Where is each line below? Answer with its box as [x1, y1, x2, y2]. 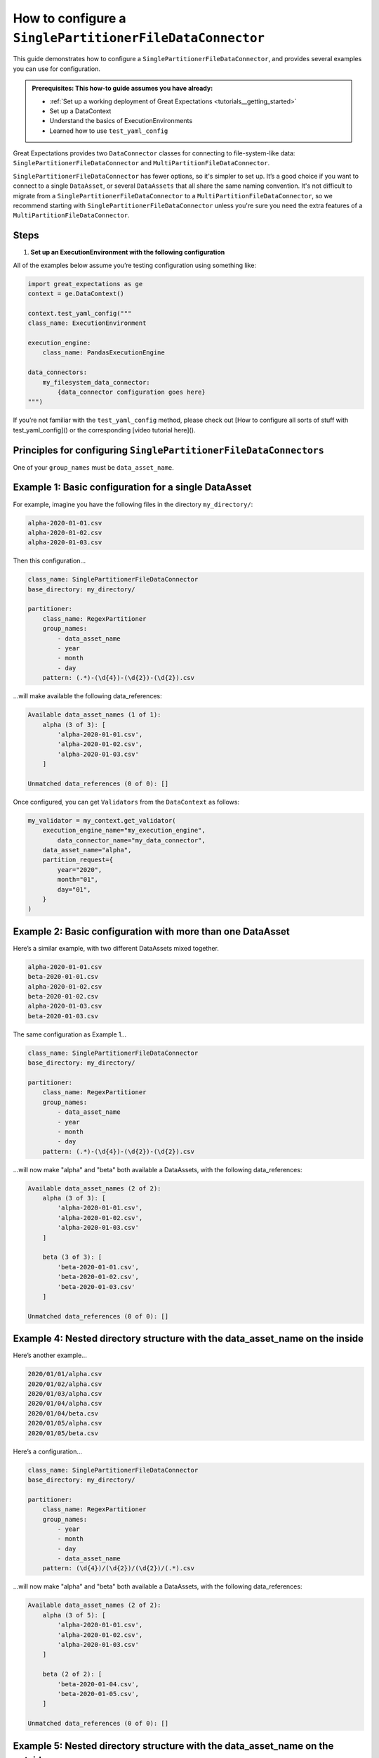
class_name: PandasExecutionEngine [42, 349, 165, 357]
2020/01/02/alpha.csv [27, 1380, 102, 1388]
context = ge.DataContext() [27, 290, 124, 298]
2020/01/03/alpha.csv [27, 1390, 102, 1398]
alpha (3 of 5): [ [42, 1611, 106, 1619]
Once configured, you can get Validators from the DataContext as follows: [13, 797, 240, 806]
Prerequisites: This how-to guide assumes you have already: [32, 84, 213, 93]
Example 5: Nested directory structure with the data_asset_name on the [13, 1740, 334, 1752]
